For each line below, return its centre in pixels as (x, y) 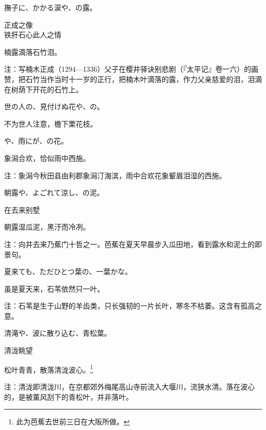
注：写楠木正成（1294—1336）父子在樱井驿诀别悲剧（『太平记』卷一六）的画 (131, 69)
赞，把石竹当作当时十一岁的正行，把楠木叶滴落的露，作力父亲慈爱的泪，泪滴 (133, 79)
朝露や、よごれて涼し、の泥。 (54, 192)
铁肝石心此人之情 (33, 35)
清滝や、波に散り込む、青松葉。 (58, 333)
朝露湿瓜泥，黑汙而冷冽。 (47, 227)
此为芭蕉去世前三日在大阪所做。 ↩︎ (73, 422)
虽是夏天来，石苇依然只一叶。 (54, 288)
